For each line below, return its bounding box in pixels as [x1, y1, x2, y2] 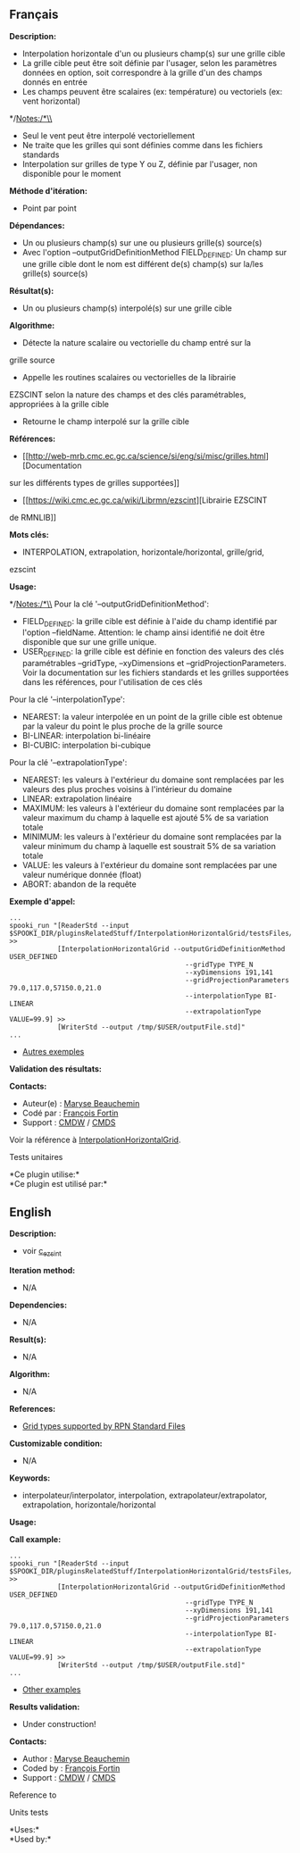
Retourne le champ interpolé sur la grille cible [21, 415, 190, 427]
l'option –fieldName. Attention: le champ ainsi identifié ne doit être [21, 627, 265, 638]
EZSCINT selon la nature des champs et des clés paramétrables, [9, 388, 246, 400]
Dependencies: [9, 1299, 68, 1310]
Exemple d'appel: [9, 897, 76, 907]
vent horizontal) [21, 96, 81, 106]
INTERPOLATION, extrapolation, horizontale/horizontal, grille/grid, [21, 547, 265, 557]
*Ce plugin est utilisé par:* [9, 1179, 108, 1189]
